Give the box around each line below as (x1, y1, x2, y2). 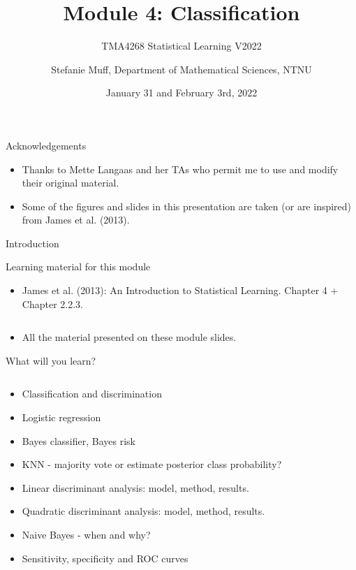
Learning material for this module (6, 259, 151, 274)
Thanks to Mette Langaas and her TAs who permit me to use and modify (22, 161, 339, 176)
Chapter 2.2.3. (22, 296, 83, 311)
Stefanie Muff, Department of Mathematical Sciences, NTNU (51, 61, 312, 76)
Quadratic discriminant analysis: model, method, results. (22, 504, 265, 518)
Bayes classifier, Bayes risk (22, 433, 135, 448)
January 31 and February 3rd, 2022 (105, 85, 258, 100)
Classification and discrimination (22, 386, 162, 401)
